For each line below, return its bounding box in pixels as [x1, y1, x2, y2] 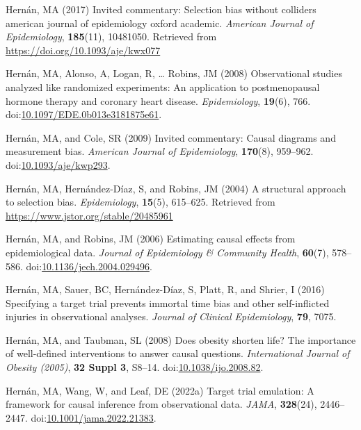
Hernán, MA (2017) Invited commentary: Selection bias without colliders [6, 2, 316, 16]
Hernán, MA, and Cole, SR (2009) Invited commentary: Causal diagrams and [6, 130, 336, 144]
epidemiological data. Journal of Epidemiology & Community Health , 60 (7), [6, 245, 329, 259]
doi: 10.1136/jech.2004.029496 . [26, 258, 152, 273]
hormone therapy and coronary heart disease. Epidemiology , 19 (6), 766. [6, 93, 311, 108]
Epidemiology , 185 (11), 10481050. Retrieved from [6, 29, 217, 44]
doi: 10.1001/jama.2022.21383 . [31, 410, 157, 424]
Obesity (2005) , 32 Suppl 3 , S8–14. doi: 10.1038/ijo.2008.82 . [6, 360, 264, 374]
